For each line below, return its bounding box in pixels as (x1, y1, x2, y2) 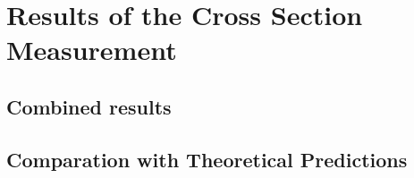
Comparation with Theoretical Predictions (6, 145, 408, 173)
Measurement (6, 31, 177, 68)
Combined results (6, 92, 172, 120)
